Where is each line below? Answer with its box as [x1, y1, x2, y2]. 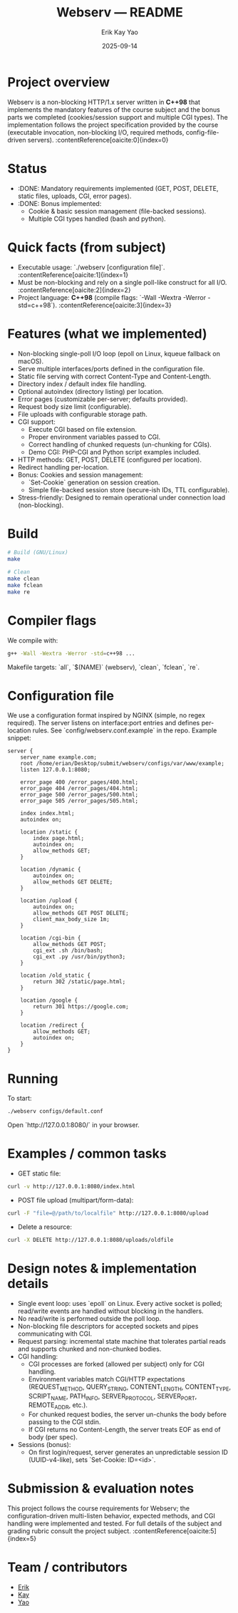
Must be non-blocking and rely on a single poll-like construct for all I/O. [17, 278, 227, 286]
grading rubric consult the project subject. [7, 1527, 132, 1535]
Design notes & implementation [7, 1260, 197, 1276]
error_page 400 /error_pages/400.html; [20, 779, 139, 786]
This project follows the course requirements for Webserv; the [7, 1504, 190, 1513]
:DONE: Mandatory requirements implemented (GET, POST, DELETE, [17, 184, 219, 192]
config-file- [185, 128, 219, 136]
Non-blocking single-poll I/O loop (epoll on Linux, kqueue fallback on [17, 349, 221, 358]
